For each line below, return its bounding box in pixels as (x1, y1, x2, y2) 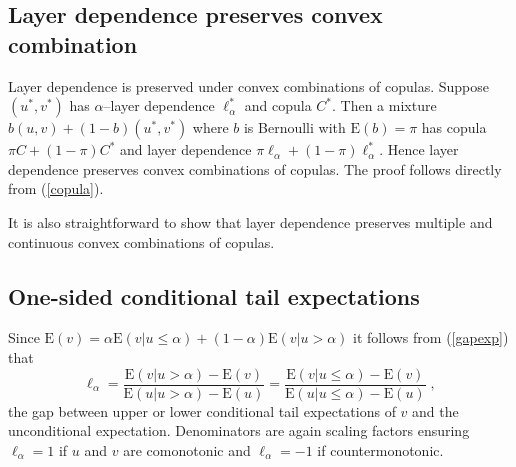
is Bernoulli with (243, 117, 346, 138)
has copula (421, 117, 487, 138)
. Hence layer (379, 139, 459, 160)
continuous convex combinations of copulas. (8, 231, 275, 252)
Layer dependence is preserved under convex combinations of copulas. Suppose (8, 75, 490, 96)
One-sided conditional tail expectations (8, 280, 420, 311)
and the (412, 400, 459, 421)
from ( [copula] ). (8, 178, 104, 199)
